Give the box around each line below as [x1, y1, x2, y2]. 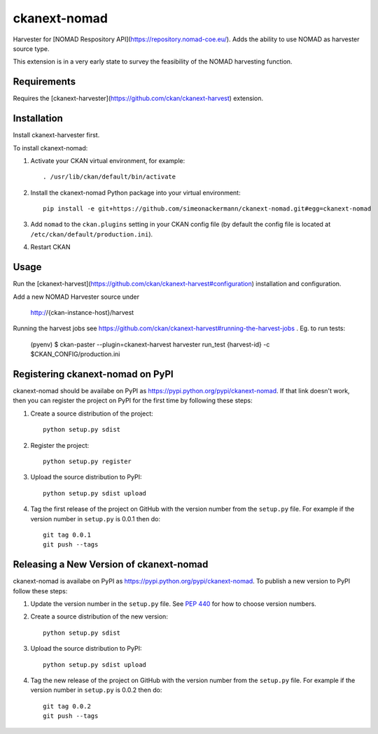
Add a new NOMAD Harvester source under [13, 292, 140, 301]
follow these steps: [13, 586, 68, 595]
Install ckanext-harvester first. [13, 131, 100, 139]
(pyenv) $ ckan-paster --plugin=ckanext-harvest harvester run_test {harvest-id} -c [30, 340, 270, 348]
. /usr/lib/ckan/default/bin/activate [43, 173, 176, 181]
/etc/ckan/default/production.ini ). [30, 230, 153, 238]
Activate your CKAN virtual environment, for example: [30, 156, 185, 164]
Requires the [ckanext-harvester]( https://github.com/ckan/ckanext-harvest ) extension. [13, 94, 264, 103]
